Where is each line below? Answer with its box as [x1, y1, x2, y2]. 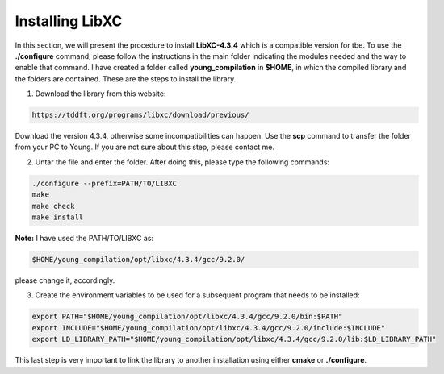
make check [31, 202, 75, 210]
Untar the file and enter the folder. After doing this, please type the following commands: [35, 157, 330, 167]
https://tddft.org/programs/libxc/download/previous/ [31, 110, 249, 120]
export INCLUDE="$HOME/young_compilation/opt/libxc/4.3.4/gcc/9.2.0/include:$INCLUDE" [31, 323, 386, 332]
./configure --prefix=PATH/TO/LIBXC [31, 178, 178, 188]
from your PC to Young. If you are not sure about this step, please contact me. [15, 142, 274, 152]
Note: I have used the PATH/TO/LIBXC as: [15, 234, 153, 243]
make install [31, 213, 84, 222]
